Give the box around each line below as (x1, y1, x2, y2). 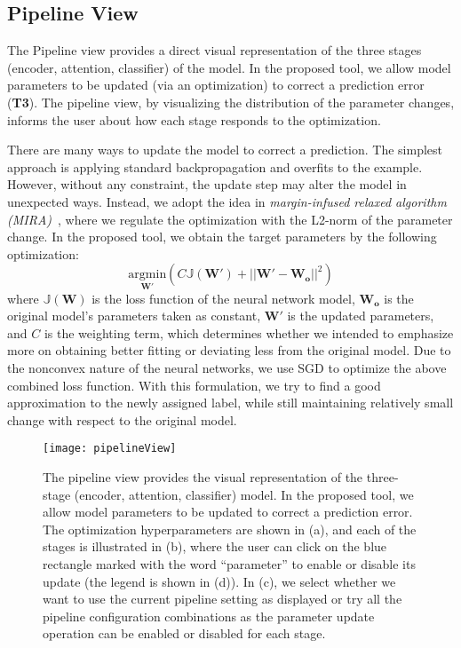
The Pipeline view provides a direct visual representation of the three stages (7, 41, 422, 59)
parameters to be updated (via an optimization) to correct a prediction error (7, 75, 425, 94)
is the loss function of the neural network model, (91, 288, 355, 307)
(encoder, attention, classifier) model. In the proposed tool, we (74, 485, 414, 503)
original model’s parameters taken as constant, (7, 306, 261, 325)
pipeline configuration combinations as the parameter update (43, 606, 375, 625)
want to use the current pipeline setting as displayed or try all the (43, 589, 402, 608)
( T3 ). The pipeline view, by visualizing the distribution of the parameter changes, (7, 92, 455, 111)
